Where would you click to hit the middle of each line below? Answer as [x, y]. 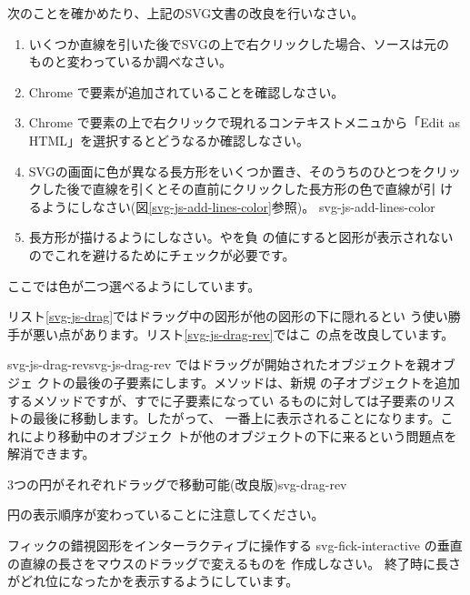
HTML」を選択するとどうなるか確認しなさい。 [169, 140]
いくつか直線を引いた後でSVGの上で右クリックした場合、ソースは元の [239, 43]
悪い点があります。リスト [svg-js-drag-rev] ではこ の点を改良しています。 [243, 333]
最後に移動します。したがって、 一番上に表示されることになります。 [236, 418]
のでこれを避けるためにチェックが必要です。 [162, 254]
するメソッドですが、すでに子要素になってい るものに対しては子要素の [219, 400]
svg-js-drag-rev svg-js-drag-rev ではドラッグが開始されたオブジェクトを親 [219, 364]
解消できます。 [51, 454]
